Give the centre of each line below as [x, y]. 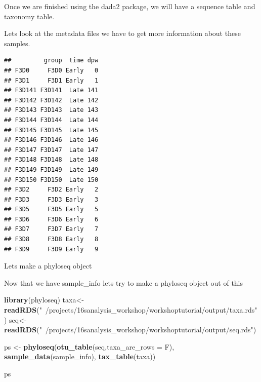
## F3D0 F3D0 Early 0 [51, 70]
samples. [17, 43]
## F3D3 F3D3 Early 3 [51, 199]
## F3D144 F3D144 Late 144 [51, 120]
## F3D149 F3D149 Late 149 [51, 169]
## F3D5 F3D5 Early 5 [51, 209]
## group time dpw [51, 61]
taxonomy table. [29, 16]
